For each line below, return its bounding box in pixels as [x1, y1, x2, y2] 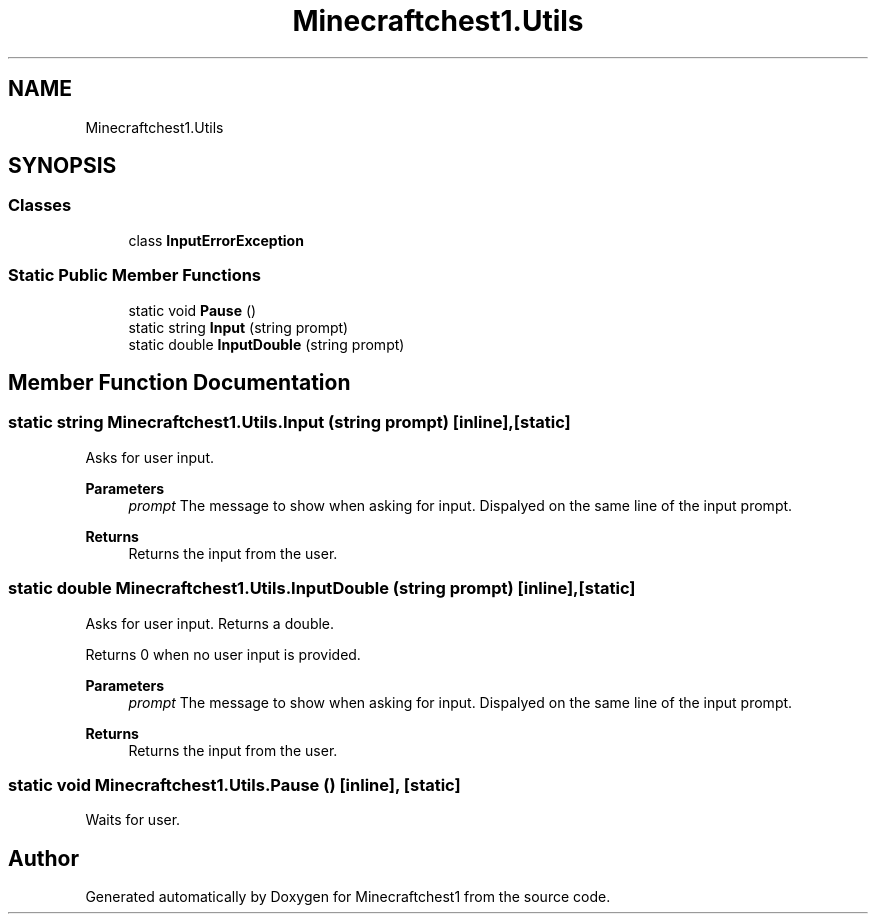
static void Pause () [128, 301, 257, 319]
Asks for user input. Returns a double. [85, 614, 335, 632]
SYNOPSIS [8, 153, 117, 179]
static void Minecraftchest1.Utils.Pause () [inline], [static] [8, 774, 461, 795]
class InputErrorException [128, 231, 304, 249]
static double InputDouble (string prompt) [128, 335, 405, 353]
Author [8, 845, 79, 871]
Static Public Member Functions [8, 265, 262, 286]
